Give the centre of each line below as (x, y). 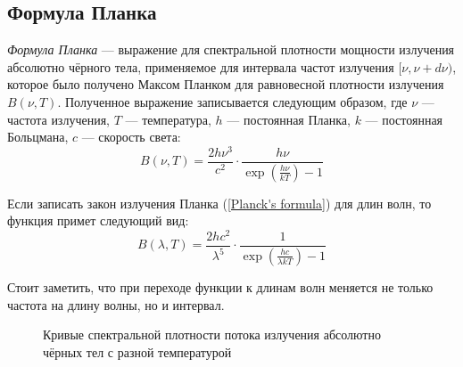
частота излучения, (58, 119)
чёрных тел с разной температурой (137, 351)
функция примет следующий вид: (98, 220)
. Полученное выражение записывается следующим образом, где (232, 101)
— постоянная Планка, (289, 119)
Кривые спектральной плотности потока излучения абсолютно (212, 334)
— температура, (168, 119)
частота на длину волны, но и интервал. (116, 304)
